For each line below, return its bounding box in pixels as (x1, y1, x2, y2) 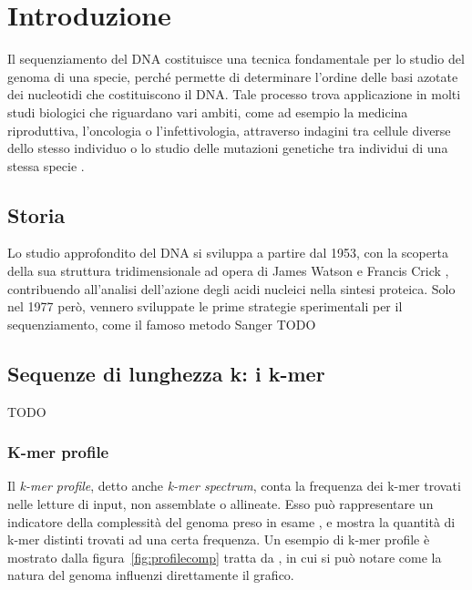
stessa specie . (7, 156, 85, 175)
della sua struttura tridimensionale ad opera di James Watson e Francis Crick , (7, 261, 449, 280)
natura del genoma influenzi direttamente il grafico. (7, 565, 294, 585)
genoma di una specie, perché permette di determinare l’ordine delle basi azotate (7, 66, 458, 86)
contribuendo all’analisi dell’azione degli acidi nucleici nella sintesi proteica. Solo (7, 279, 456, 298)
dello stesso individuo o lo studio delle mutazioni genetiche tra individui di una (7, 138, 448, 158)
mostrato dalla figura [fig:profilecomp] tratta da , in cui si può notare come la (7, 547, 442, 566)
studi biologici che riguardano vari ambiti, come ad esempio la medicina (7, 102, 408, 121)
